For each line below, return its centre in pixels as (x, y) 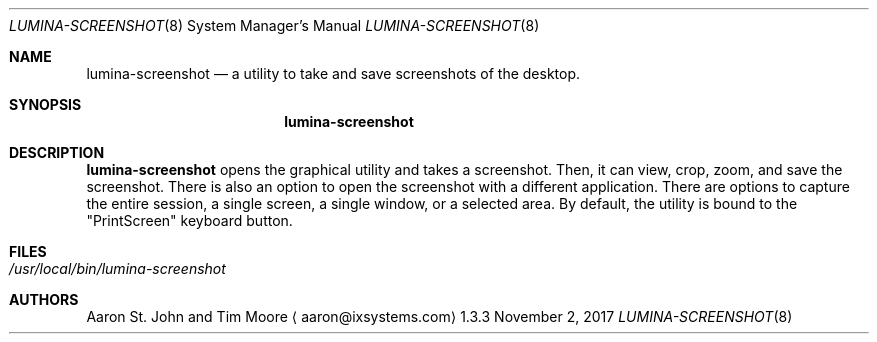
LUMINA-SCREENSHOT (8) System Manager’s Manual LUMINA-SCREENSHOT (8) (274, 25)
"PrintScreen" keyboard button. (189, 220)
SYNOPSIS (45, 104)
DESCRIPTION (57, 152)
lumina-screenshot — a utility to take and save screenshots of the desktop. (333, 73)
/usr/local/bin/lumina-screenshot (117, 268)
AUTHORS (44, 299)
